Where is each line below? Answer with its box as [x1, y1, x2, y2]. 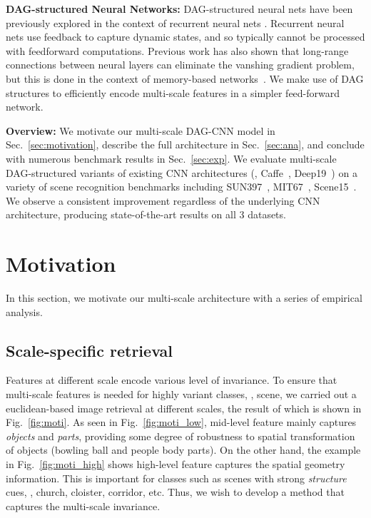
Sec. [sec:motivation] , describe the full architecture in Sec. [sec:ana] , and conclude [6, 137, 365, 152]
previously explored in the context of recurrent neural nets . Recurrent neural [6, 15, 345, 30]
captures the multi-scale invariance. [6, 498, 161, 513]
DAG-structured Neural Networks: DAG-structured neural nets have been [6, 1, 353, 16]
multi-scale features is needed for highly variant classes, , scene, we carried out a [6, 387, 357, 402]
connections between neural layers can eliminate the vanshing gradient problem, [6, 57, 355, 72]
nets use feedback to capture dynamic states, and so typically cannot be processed [6, 29, 365, 44]
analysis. [6, 304, 43, 319]
